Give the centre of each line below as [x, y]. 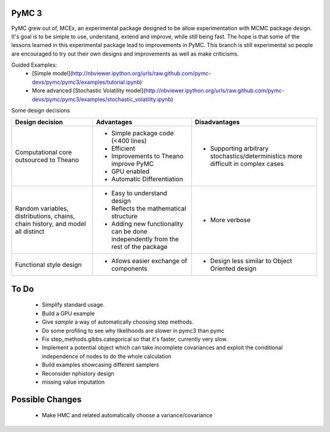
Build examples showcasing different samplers [101, 365]
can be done [129, 231]
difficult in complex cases [247, 164]
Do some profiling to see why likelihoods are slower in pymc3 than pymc [133, 330]
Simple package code [142, 133]
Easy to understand [139, 193]
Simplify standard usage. [73, 305]
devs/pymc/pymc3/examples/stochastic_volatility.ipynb [101, 99]
